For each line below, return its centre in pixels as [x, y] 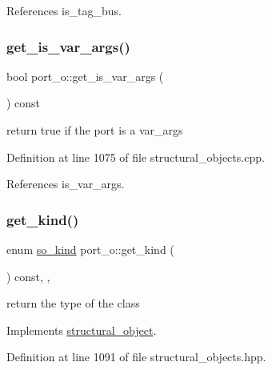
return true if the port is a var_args [95, 130]
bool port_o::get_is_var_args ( [85, 76]
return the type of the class [73, 303]
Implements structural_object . [82, 330]
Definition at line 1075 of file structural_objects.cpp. [136, 157]
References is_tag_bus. [64, 10]
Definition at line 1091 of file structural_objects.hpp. [136, 357]
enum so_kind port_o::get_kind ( [90, 249]
